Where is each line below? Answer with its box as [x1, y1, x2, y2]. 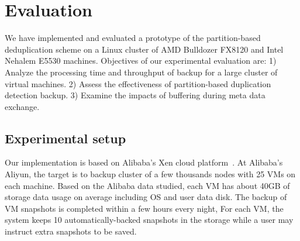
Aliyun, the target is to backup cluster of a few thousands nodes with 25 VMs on [5, 168, 296, 180]
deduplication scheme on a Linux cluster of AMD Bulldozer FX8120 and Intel [5, 43, 284, 55]
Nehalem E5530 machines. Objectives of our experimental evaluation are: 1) [5, 54, 277, 67]
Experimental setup [5, 129, 126, 147]
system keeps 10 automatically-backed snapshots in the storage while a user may [5, 214, 294, 226]
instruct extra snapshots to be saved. [5, 225, 137, 237]
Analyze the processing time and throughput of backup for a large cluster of [5, 66, 278, 78]
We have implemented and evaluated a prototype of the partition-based [5, 32, 261, 44]
